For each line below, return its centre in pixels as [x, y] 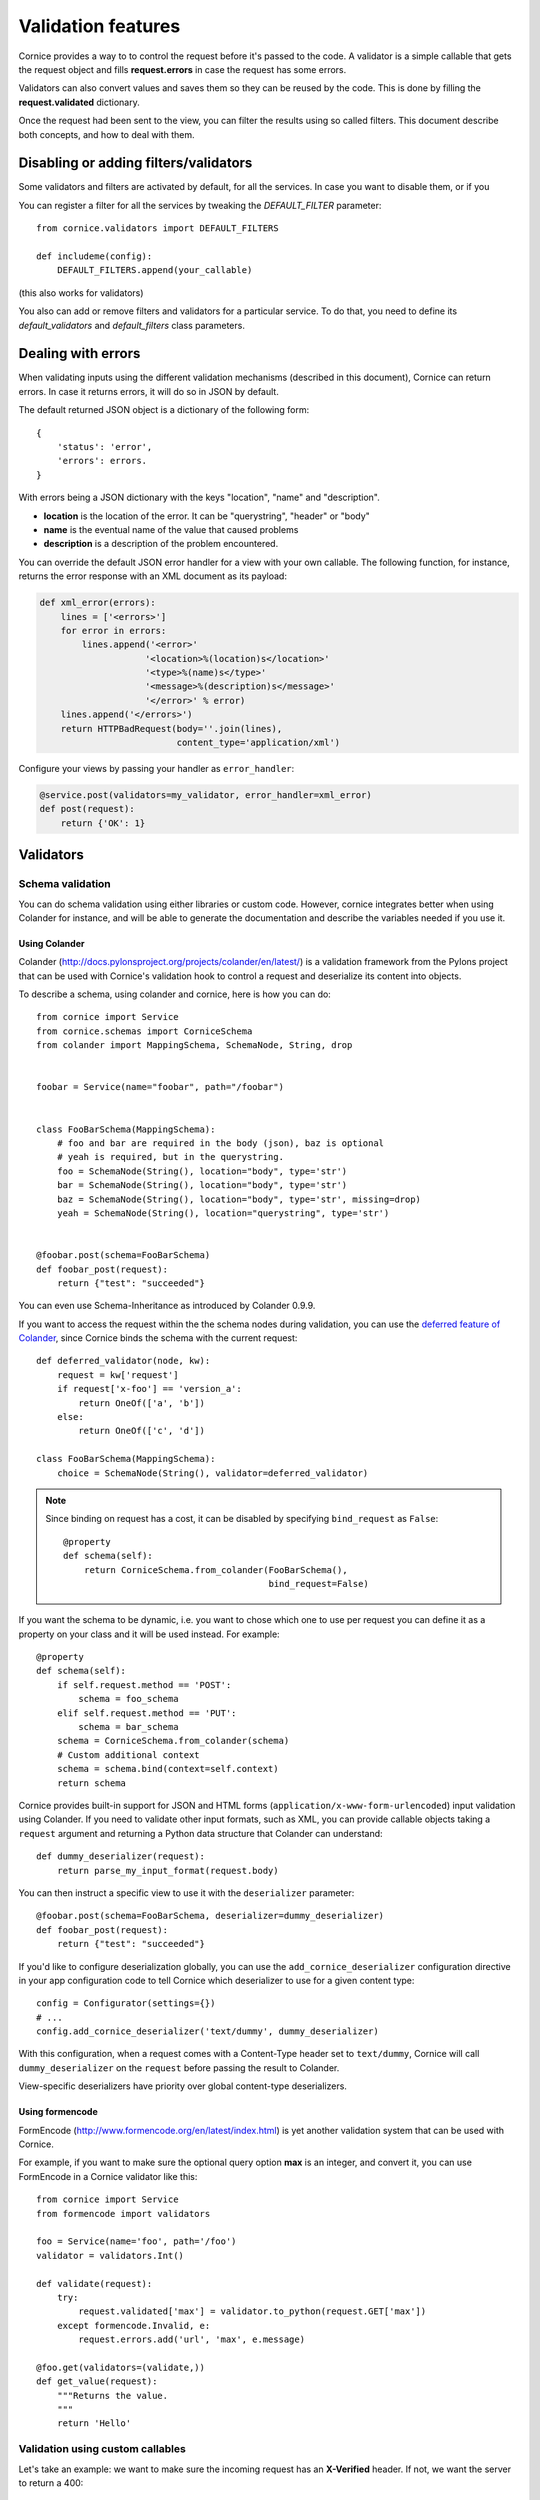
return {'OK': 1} [103, 823]
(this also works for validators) [81, 292]
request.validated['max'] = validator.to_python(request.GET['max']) [252, 2311]
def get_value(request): [97, 2381]
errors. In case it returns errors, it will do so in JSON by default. [148, 391]
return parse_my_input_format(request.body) [167, 1870]
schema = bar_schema [128, 1727]
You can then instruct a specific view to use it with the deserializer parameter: [186, 1892]
